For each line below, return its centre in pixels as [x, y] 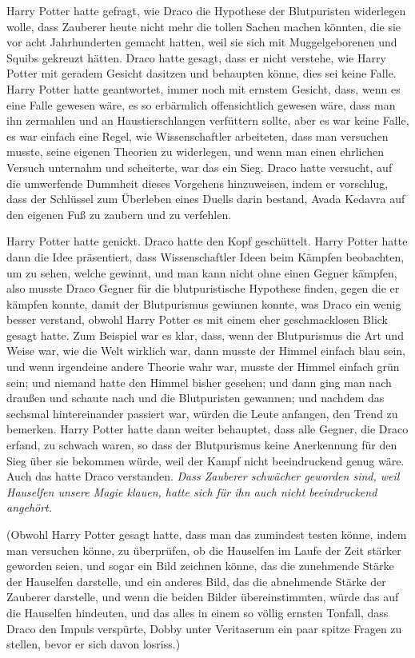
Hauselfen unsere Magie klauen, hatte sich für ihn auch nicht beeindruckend [192, 491]
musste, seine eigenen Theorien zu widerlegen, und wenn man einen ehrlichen [196, 152]
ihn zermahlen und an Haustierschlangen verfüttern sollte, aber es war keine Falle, [208, 120]
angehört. [30, 507]
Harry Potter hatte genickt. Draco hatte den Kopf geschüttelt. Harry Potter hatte [207, 241]
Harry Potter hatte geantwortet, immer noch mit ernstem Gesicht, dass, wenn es [204, 88]
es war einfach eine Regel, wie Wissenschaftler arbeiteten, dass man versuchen [198, 136]
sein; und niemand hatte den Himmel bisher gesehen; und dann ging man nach [199, 382]
